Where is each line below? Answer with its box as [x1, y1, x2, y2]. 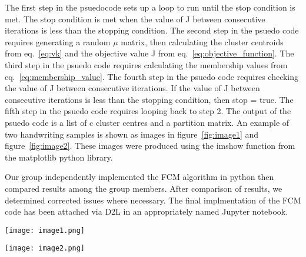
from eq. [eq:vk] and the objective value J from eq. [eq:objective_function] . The [5, 47, 294, 59]
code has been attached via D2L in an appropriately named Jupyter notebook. [5, 205, 288, 218]
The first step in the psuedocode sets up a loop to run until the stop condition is [5, 1, 295, 13]
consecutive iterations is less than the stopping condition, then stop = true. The [5, 93, 294, 105]
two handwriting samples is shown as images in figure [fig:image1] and [5, 128, 259, 140]
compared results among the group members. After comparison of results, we [5, 182, 282, 194]
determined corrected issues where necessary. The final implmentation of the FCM [5, 193, 301, 206]
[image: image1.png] [5, 226, 85, 235]
